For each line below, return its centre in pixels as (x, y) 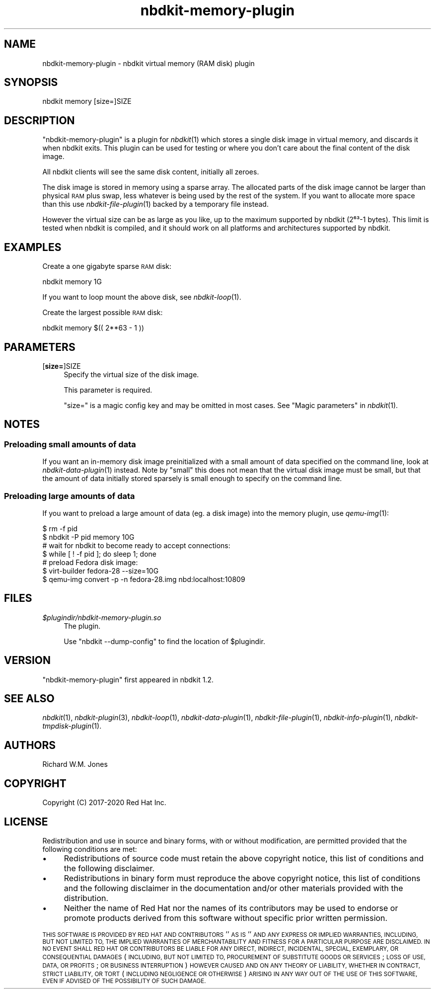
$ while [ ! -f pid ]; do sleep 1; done (100, 554)
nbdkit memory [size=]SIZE (87, 101)
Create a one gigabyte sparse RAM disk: (107, 266)
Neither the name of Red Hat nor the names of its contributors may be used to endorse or (231, 908)
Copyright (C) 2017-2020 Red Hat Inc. (104, 803)
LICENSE (26, 822)
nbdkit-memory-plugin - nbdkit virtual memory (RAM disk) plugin (148, 63)
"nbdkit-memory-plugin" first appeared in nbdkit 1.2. (128, 679)
